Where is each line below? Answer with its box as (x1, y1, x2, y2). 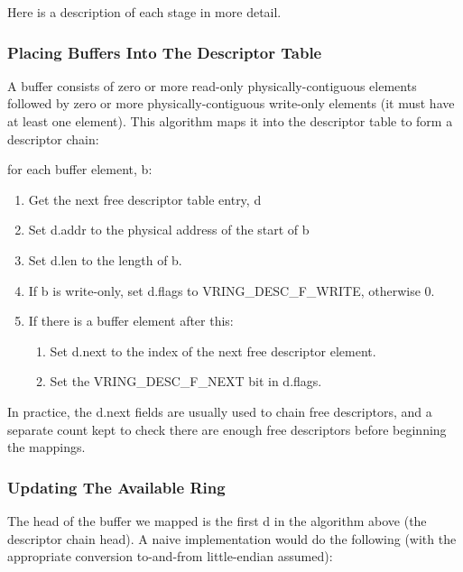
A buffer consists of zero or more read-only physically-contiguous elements (7, 76, 417, 95)
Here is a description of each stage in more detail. (7, 3, 282, 21)
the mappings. (7, 438, 86, 457)
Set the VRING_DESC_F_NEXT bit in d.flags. (50, 372, 322, 391)
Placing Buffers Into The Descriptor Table (7, 41, 322, 63)
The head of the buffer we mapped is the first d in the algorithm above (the (7, 511, 427, 530)
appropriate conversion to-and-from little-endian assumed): (7, 547, 333, 566)
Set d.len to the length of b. (28, 250, 182, 269)
